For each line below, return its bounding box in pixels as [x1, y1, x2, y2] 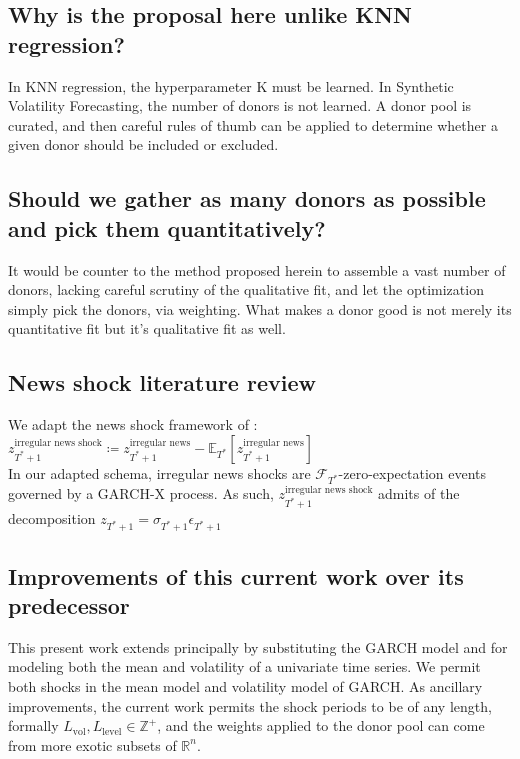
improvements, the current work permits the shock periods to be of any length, [8, 695, 492, 716]
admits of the [378, 483, 460, 504]
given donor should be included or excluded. [8, 134, 279, 155]
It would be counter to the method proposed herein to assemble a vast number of [8, 259, 506, 280]
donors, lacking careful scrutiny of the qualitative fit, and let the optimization [8, 279, 484, 300]
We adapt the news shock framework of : [8, 414, 258, 435]
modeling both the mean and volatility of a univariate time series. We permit [8, 656, 481, 677]
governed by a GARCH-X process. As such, [8, 483, 274, 504]
